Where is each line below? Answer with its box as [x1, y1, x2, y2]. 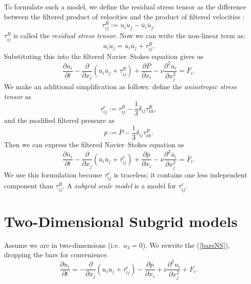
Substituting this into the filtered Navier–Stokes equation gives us [4, 51, 203, 61]
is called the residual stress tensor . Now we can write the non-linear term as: [13, 30, 246, 41]
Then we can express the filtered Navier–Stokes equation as [4, 139, 184, 149]
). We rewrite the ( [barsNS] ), [143, 239, 230, 250]
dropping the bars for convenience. [4, 249, 108, 260]
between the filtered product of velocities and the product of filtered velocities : [4, 11, 245, 21]
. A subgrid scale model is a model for [62, 180, 176, 191]
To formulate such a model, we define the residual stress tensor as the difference [4, 1, 247, 11]
